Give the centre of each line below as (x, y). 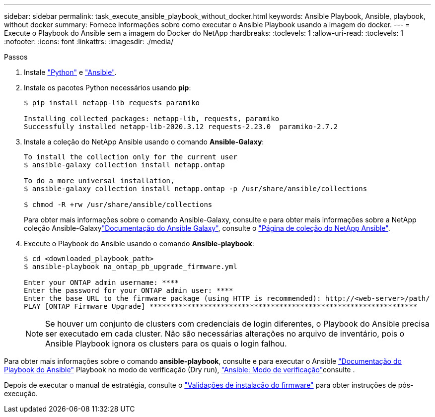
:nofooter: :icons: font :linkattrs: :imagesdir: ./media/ (89, 41)
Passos (16, 57)
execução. (21, 393)
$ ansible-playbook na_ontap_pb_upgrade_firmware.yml (131, 267)
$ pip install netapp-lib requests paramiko (112, 103)
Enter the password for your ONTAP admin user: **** (129, 290)
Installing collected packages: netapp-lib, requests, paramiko (152, 119)
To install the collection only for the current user (131, 157)
